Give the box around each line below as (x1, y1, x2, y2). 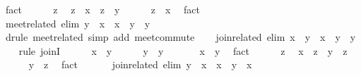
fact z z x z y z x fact (5, 2, 200, 16)
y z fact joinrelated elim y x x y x (28, 57, 252, 72)
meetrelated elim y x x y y (5, 15, 150, 30)
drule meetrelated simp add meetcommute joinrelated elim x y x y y (5, 30, 356, 44)
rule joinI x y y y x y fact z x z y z (18, 43, 348, 58)
